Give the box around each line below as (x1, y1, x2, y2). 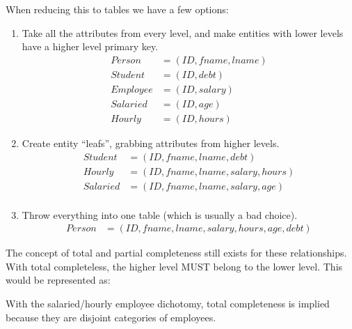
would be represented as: (6, 273, 111, 287)
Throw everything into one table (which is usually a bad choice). (22, 207, 298, 222)
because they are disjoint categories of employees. (6, 309, 216, 324)
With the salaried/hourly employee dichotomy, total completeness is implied (6, 296, 330, 311)
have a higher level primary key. (22, 39, 159, 54)
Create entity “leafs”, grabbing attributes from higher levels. (22, 135, 280, 150)
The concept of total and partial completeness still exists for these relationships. (6, 245, 347, 260)
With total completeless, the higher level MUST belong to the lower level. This (6, 259, 343, 273)
